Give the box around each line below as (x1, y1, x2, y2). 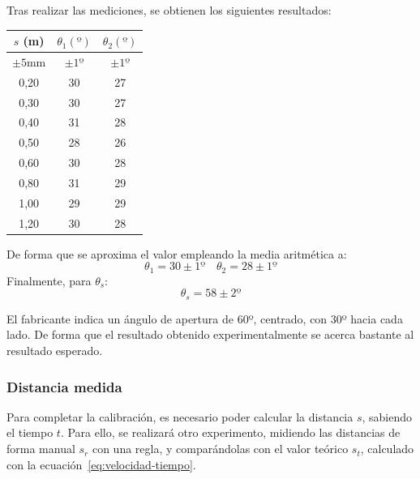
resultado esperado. (6, 342, 103, 359)
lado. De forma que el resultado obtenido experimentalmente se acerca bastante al (6, 326, 414, 343)
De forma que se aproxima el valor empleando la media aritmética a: (6, 245, 347, 262)
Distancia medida (6, 376, 122, 396)
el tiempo (6, 424, 54, 441)
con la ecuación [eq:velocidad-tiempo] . (6, 455, 196, 473)
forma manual (6, 440, 75, 457)
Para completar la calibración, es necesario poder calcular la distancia (6, 408, 354, 425)
